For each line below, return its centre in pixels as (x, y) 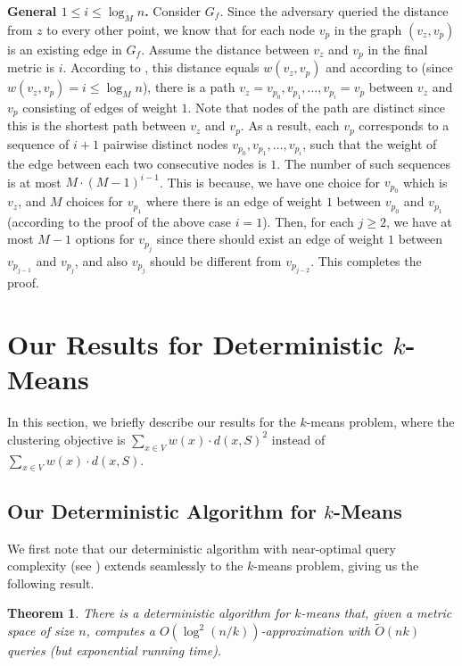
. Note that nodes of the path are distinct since (316, 107)
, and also (101, 260)
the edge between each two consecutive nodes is (137, 163)
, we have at (419, 221)
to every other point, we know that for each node (181, 29)
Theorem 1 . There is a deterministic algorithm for (149, 613)
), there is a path (189, 87)
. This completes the (366, 260)
